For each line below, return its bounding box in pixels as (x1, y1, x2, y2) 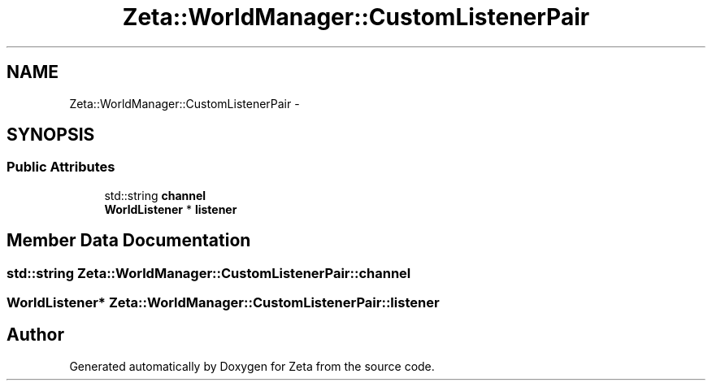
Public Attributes (7, 159, 115, 176)
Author (7, 324, 64, 346)
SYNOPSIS (7, 124, 95, 146)
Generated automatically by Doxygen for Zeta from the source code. (69, 359, 435, 373)
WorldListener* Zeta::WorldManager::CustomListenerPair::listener (7, 294, 440, 311)
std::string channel (104, 188, 206, 202)
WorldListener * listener (104, 202, 237, 216)
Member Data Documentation (7, 230, 251, 251)
